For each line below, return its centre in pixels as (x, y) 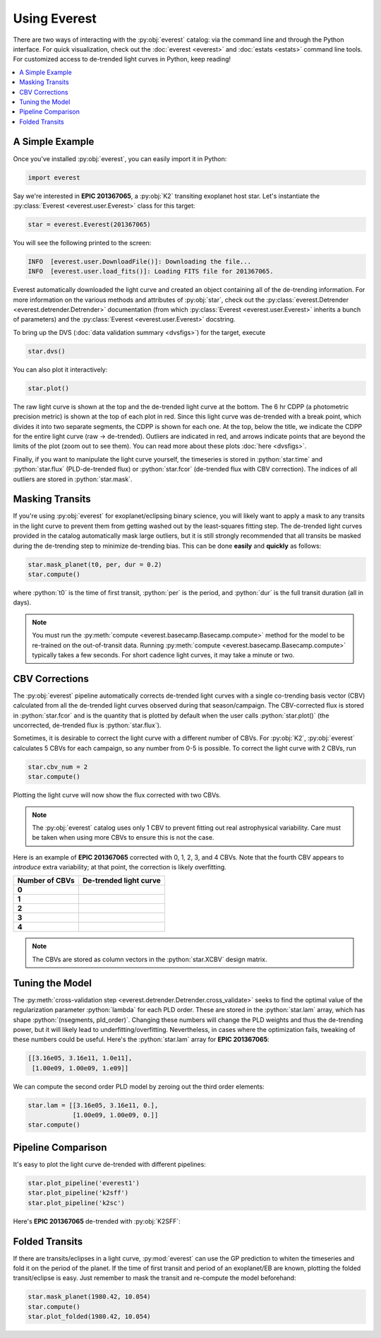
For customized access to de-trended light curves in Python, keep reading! (122, 59)
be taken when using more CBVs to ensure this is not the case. (123, 838)
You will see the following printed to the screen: (82, 242)
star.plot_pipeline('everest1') (84, 1183)
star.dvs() (47, 351)
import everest (54, 177)
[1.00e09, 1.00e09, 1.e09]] (80, 1068)
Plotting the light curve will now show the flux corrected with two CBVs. (117, 795)
